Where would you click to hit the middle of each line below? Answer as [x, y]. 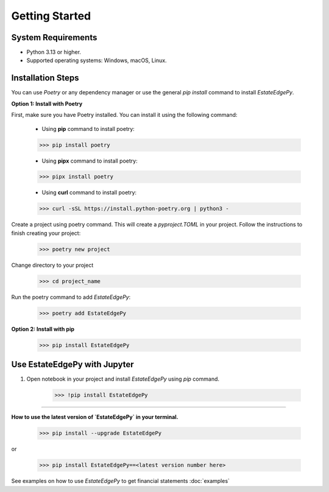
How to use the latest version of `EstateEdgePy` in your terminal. [95, 417]
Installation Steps [45, 78]
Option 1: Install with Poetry [47, 104]
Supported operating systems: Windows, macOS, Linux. [97, 60]
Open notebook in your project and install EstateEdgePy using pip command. [123, 379]
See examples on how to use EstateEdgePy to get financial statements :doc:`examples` [120, 481]
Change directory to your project [52, 265]
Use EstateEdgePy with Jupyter [73, 364]
